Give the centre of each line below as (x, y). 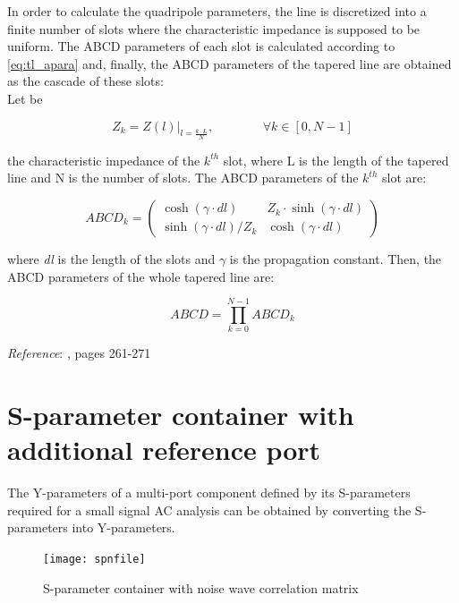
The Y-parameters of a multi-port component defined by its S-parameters (209, 493)
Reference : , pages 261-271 (79, 353)
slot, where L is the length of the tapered (336, 160)
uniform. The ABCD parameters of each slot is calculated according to (201, 46)
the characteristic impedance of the (104, 160)
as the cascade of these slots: (85, 81)
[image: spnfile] (94, 559)
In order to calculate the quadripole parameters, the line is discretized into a (217, 11)
